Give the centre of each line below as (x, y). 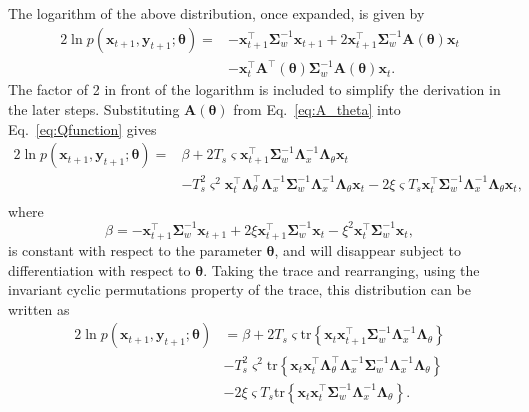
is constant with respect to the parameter (135, 250)
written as (39, 308)
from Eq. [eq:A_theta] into (317, 108)
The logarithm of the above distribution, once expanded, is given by (216, 13)
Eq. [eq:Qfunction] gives (82, 128)
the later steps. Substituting (94, 108)
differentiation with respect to (99, 269)
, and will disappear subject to (367, 250)
